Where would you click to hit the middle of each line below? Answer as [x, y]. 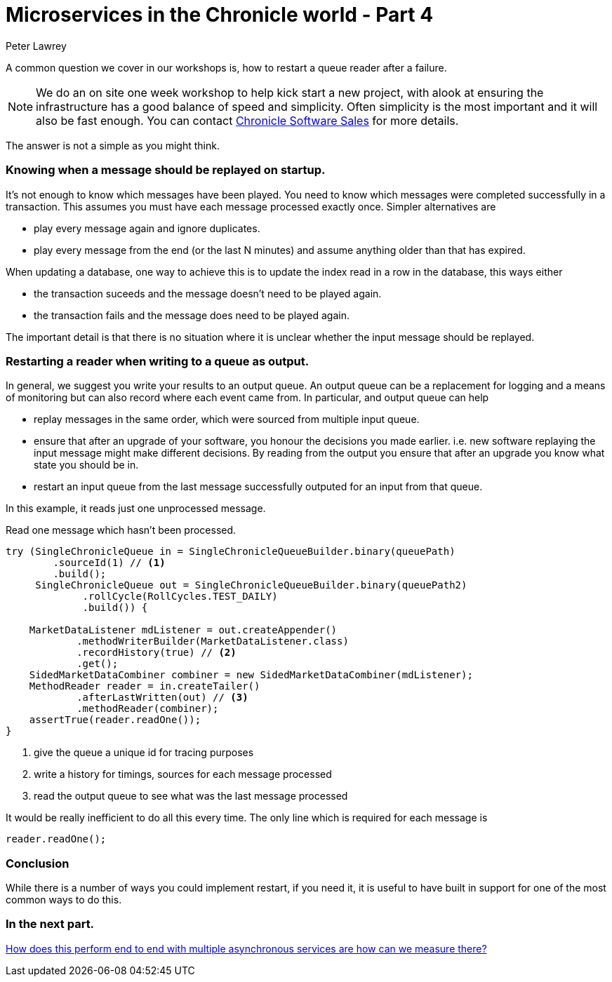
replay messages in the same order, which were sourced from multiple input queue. [227, 419]
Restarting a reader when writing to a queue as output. [158, 361]
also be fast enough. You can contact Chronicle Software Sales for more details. [247, 120]
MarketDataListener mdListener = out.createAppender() [183, 630]
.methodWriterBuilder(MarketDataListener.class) [213, 641]
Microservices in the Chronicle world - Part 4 [220, 15]
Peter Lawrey [36, 46]
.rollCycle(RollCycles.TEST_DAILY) [180, 597]
